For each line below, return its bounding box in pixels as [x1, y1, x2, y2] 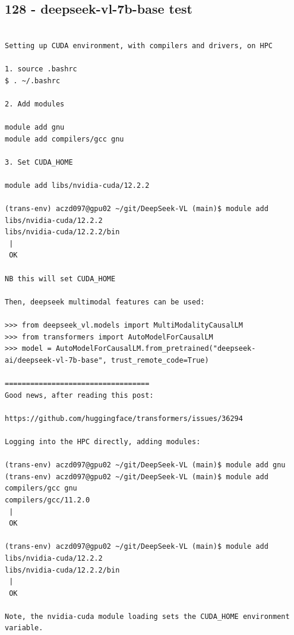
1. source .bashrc [5, 64, 77, 73]
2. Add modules [5, 99, 65, 108]
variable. [5, 624, 43, 633]
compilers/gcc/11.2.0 [5, 495, 90, 504]
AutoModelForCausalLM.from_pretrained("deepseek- [55, 344, 256, 353]
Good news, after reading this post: [5, 391, 154, 400]
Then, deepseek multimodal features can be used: [5, 297, 205, 306]
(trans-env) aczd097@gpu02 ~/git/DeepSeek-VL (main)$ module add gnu [5, 461, 286, 470]
